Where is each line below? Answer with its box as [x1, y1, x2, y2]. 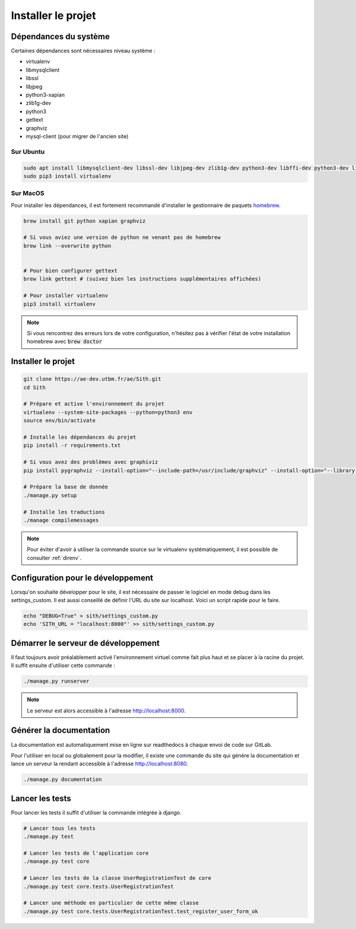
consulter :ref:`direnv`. [27, 554, 82, 561]
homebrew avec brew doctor [27, 338, 103, 345]
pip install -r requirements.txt [23, 442, 121, 449]
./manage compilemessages [23, 517, 99, 523]
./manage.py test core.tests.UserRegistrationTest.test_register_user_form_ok [23, 908, 258, 915]
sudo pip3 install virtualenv [23, 173, 112, 179]
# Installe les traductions [23, 508, 105, 516]
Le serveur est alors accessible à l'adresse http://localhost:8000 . [27, 707, 186, 714]
